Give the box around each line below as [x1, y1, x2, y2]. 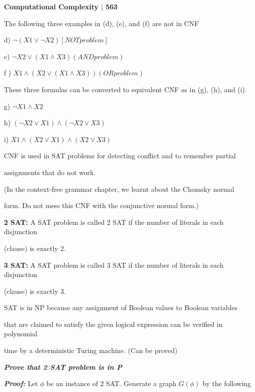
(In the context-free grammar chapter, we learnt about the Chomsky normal [4, 183, 234, 194]
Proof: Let [4, 378, 38, 389]
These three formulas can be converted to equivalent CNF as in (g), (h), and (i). [4, 84, 247, 94]
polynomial [4, 328, 37, 339]
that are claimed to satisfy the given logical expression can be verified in [4, 319, 222, 329]
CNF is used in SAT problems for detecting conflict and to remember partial [4, 150, 236, 161]
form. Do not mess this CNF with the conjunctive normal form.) [4, 200, 199, 211]
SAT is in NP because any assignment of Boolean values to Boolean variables [4, 302, 238, 313]
